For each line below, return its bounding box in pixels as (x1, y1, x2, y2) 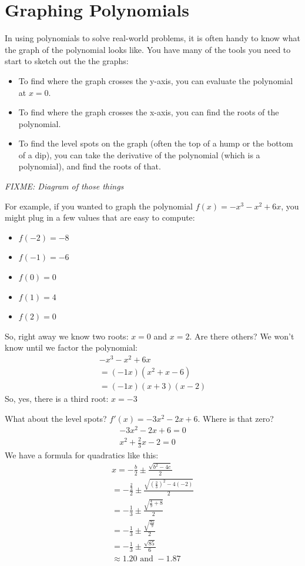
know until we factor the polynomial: (5, 341, 138, 354)
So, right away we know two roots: (5, 329, 129, 342)
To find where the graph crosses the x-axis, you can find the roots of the (18, 106, 279, 118)
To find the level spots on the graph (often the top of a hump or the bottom (18, 137, 293, 149)
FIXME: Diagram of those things (5, 180, 124, 192)
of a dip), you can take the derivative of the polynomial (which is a (18, 148, 260, 161)
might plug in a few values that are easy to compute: (5, 211, 195, 224)
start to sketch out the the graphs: (5, 55, 129, 67)
